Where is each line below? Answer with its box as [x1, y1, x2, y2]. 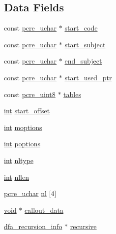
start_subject [64, 39, 106, 49]
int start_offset [4, 105, 50, 116]
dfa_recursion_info [4, 221, 62, 232]
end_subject [64, 56, 102, 66]
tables [63, 89, 81, 99]
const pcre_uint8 [4, 89, 56, 99]
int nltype [4, 155, 33, 165]
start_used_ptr [64, 72, 112, 82]
